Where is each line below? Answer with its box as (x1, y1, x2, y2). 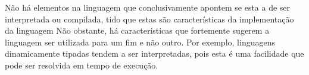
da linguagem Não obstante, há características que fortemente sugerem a (5, 24, 270, 37)
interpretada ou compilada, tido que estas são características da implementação (5, 12, 294, 25)
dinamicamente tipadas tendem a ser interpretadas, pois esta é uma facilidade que (5, 47, 304, 60)
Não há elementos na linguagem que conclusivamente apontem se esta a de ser (5, 1, 291, 13)
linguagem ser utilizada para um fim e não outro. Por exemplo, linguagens (5, 35, 275, 48)
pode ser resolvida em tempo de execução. (5, 58, 158, 71)
